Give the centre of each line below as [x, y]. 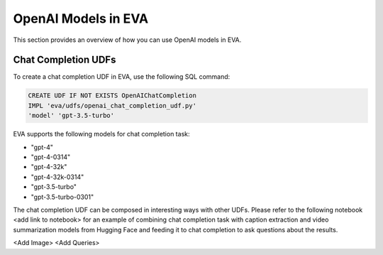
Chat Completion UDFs [65, 60]
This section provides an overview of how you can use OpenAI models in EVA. [127, 40]
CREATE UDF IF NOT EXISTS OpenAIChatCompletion [112, 96]
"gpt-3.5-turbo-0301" [62, 197]
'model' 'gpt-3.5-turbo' [71, 116]
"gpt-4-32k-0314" [57, 177]
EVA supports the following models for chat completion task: [101, 134]
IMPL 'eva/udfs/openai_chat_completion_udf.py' [112, 105]
